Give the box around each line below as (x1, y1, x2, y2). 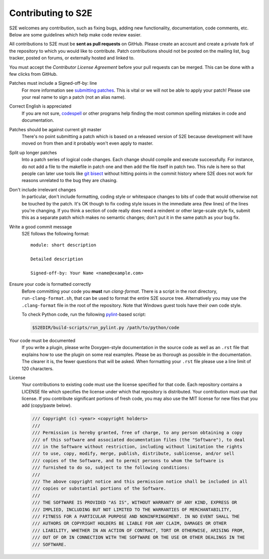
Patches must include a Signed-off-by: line (9, 80, 97, 86)
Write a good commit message (9, 223, 72, 229)
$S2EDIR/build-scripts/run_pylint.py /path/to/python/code (32, 325, 179, 330)
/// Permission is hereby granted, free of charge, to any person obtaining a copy (32, 430, 243, 436)
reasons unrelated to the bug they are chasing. (21, 178, 118, 184)
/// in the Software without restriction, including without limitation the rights (32, 444, 243, 450)
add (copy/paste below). (21, 402, 72, 408)
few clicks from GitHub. (9, 71, 58, 77)
